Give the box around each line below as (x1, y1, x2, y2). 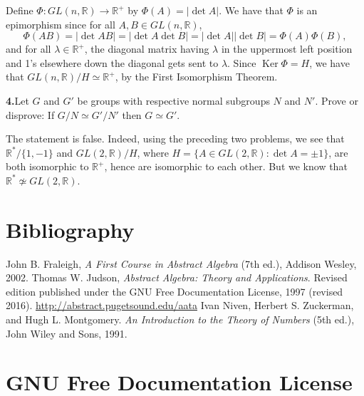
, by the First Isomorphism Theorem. (115, 69, 278, 84)
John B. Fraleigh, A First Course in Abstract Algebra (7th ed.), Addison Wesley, (6, 256, 357, 271)
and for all (6, 41, 51, 56)
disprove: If (6, 107, 55, 122)
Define (6, 3, 33, 17)
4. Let (6, 93, 29, 108)
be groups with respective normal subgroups (77, 93, 270, 108)
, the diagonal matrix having (84, 41, 209, 56)
